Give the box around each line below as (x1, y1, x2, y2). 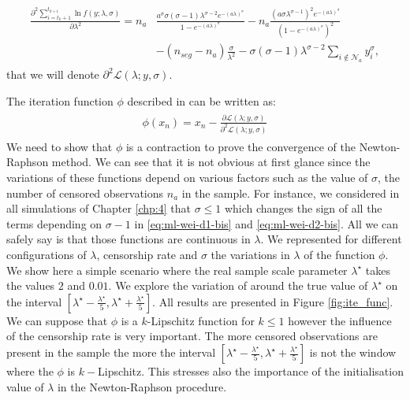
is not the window (309, 344, 397, 360)
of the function (304, 246, 375, 263)
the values (6, 277, 55, 294)
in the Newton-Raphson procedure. (57, 378, 227, 394)
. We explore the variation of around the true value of (108, 277, 368, 294)
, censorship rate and (96, 246, 198, 263)
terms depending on (6, 215, 102, 231)
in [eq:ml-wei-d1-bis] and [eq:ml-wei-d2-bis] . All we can (134, 215, 399, 231)
